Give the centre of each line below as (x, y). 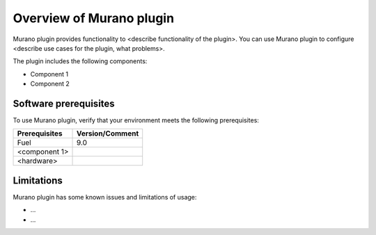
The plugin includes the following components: (80, 61)
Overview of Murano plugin (93, 18)
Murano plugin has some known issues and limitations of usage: (105, 197)
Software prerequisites (64, 103)
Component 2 (50, 84)
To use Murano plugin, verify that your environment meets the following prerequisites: (136, 120)
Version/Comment (108, 133)
